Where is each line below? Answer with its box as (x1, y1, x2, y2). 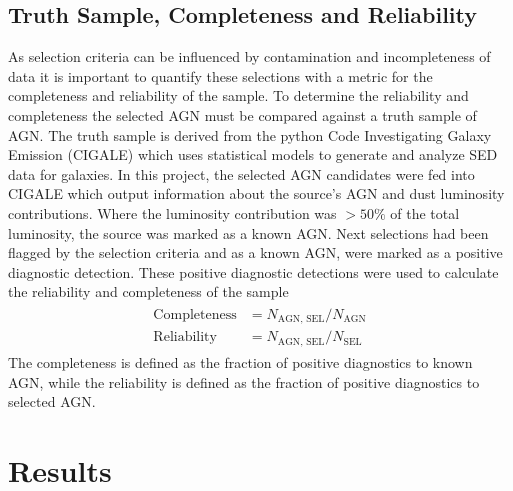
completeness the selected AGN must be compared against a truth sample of (8, 104, 477, 125)
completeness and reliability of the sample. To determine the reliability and (8, 85, 469, 106)
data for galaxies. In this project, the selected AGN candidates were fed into (8, 163, 475, 184)
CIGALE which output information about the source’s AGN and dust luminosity (8, 183, 505, 204)
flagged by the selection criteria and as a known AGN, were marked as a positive (8, 242, 503, 263)
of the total (390, 202, 460, 223)
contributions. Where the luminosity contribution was (8, 202, 337, 223)
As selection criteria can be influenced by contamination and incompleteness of (8, 46, 491, 67)
